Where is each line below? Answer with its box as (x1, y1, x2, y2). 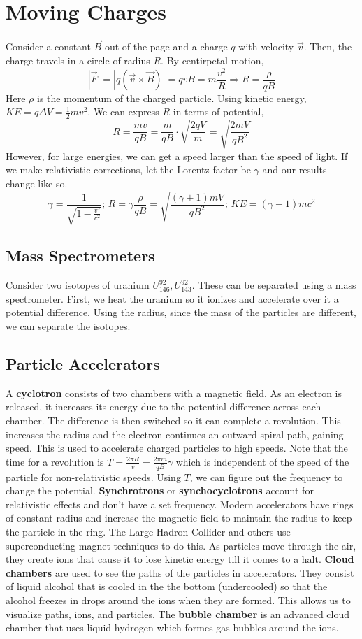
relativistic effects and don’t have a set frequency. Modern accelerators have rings (6, 496, 354, 511)
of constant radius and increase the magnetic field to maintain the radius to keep (6, 510, 352, 525)
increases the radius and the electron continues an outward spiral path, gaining (6, 426, 344, 441)
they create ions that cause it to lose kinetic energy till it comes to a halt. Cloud (6, 552, 354, 566)
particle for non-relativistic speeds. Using (6, 469, 181, 484)
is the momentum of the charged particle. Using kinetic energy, (37, 90, 307, 105)
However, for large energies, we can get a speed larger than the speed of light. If (6, 148, 348, 163)
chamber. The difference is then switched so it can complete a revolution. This (6, 413, 341, 427)
